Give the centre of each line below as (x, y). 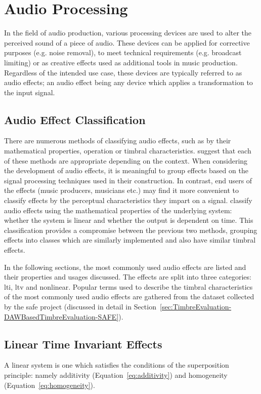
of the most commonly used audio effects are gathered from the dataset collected (129, 297)
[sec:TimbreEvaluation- (195, 306)
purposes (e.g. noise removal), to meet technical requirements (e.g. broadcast (123, 52)
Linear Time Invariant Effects (83, 344)
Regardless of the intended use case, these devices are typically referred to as (123, 72)
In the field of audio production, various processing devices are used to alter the (128, 33)
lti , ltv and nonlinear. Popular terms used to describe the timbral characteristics (128, 286)
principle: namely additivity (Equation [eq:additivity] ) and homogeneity (116, 375)
